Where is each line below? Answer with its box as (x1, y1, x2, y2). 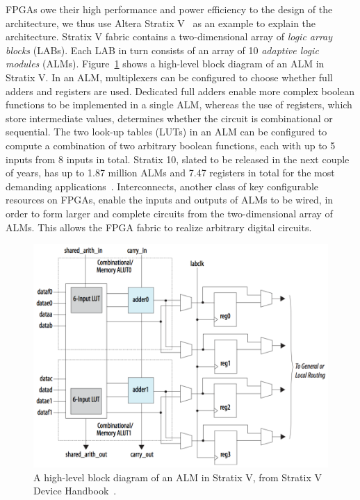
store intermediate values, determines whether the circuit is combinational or (6, 110, 333, 125)
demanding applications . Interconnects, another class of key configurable (6, 178, 319, 193)
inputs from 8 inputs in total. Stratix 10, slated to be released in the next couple (6, 151, 350, 166)
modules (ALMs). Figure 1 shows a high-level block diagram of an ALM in (6, 56, 325, 71)
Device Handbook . (33, 483, 117, 498)
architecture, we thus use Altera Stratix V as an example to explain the (6, 15, 316, 30)
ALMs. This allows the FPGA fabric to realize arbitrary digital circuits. (6, 219, 312, 234)
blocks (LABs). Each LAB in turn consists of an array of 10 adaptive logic (6, 42, 319, 57)
